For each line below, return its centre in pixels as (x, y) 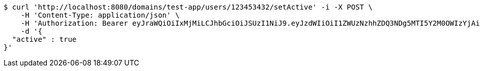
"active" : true (44, 39)
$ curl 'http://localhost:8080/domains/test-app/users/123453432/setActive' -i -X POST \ (188, 7)
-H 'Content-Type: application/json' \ (100, 15)
